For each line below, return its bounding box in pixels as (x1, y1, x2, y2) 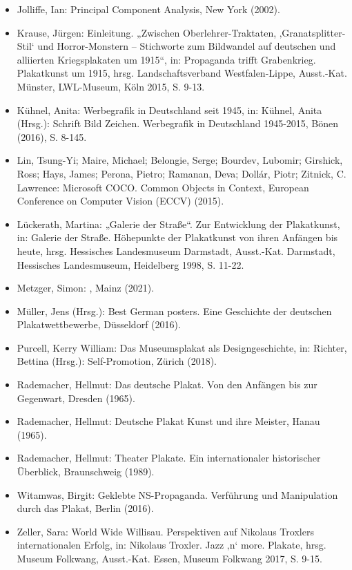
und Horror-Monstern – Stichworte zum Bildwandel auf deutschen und (37, 39, 336, 53)
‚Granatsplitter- (279, 25, 346, 39)
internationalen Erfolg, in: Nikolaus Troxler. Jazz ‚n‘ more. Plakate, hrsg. (17, 538, 326, 552)
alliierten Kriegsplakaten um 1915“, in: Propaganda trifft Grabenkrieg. (17, 52, 316, 66)
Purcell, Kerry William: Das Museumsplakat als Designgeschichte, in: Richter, (17, 340, 347, 354)
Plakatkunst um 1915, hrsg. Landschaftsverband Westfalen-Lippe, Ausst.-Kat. (17, 66, 347, 80)
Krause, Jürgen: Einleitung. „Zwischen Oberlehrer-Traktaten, (17, 25, 277, 39)
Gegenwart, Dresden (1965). (17, 390, 135, 405)
